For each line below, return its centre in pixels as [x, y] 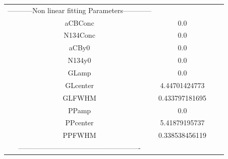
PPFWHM [79, 135]
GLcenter [79, 85]
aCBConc [79, 22]
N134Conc [79, 35]
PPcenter [79, 123]
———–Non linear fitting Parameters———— [80, 10]
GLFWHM [79, 97]
